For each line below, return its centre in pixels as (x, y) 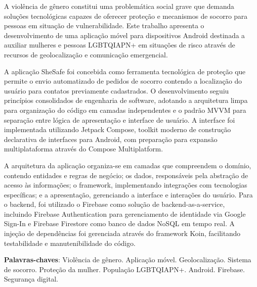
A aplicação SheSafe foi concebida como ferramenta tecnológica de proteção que (125, 71)
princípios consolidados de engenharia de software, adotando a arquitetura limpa (126, 100)
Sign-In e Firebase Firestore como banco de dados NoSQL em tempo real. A (119, 223)
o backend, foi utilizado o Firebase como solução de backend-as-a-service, (114, 204)
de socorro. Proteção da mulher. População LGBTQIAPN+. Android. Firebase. (125, 269)
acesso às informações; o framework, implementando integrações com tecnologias (126, 185)
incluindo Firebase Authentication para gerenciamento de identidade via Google (125, 214)
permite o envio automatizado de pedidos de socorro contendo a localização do (123, 81)
